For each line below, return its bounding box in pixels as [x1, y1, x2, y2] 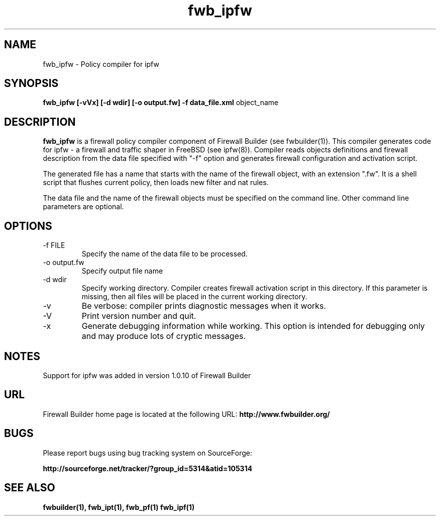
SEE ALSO [4, 481, 55, 494]
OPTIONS [4, 219, 52, 232]
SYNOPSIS [4, 77, 59, 90]
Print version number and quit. [81, 311, 196, 321]
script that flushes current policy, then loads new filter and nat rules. [43, 178, 269, 187]
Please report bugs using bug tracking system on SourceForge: [43, 448, 252, 457]
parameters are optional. [43, 202, 124, 211]
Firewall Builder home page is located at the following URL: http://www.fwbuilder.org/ [43, 409, 330, 418]
